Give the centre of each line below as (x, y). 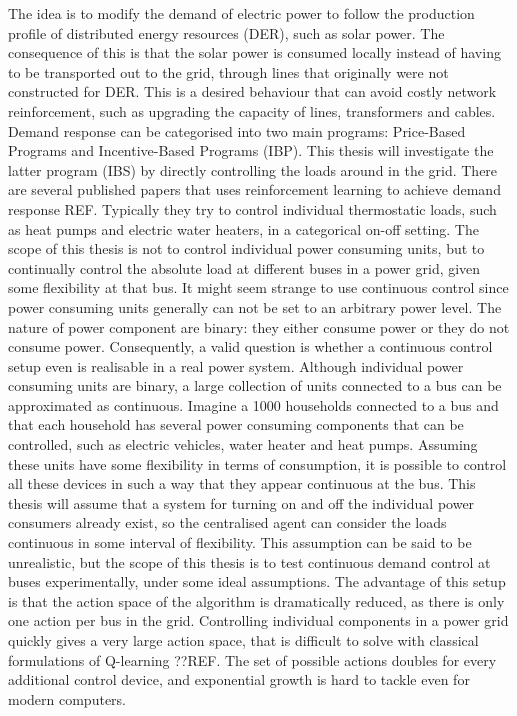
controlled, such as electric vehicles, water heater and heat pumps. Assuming (243, 444)
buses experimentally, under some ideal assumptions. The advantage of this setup (257, 581)
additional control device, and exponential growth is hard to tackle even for (239, 679)
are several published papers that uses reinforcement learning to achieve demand (254, 189)
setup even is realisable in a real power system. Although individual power (236, 365)
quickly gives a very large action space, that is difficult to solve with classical (243, 640)
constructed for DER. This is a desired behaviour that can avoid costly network (252, 91)
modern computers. (67, 698)
